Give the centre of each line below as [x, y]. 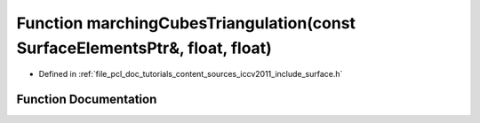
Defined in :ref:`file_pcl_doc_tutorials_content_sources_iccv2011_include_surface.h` [191, 74]
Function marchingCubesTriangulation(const [186, 23]
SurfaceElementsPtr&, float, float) [144, 48]
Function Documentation [87, 100]
